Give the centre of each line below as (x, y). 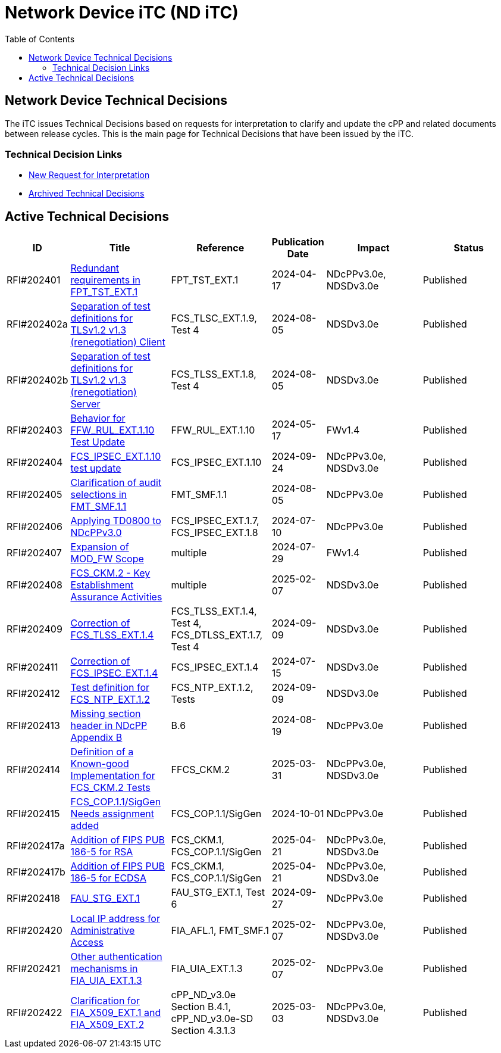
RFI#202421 (34, 969)
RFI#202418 (33, 898)
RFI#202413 (33, 726)
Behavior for (98, 418)
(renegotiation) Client (118, 342)
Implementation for (113, 776)
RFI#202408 (35, 585)
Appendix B (96, 738)
